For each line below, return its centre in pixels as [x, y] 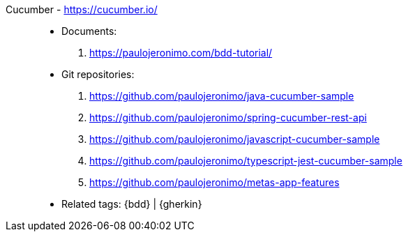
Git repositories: [98, 74]
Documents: [89, 31]
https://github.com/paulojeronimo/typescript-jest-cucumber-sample [246, 161]
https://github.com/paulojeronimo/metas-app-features [214, 182]
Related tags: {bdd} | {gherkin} [132, 204]
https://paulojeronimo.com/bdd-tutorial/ [181, 53]
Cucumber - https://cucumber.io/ [82, 9]
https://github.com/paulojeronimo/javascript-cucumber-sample [235, 139]
